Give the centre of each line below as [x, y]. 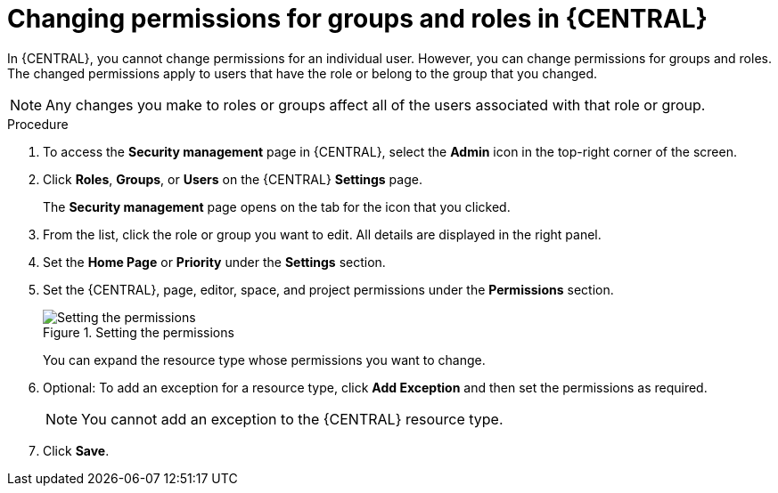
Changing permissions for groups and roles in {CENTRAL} [357, 19]
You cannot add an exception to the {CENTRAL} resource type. [292, 419]
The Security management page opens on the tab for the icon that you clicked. [277, 206]
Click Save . [76, 450]
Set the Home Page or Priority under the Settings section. [214, 262]
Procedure [38, 124]
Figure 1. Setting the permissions [139, 332]
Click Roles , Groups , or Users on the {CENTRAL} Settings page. [233, 179]
